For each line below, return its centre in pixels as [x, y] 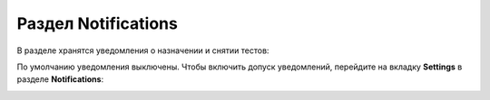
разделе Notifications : [60, 79]
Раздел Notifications [98, 23]
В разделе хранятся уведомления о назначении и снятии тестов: [143, 50]
